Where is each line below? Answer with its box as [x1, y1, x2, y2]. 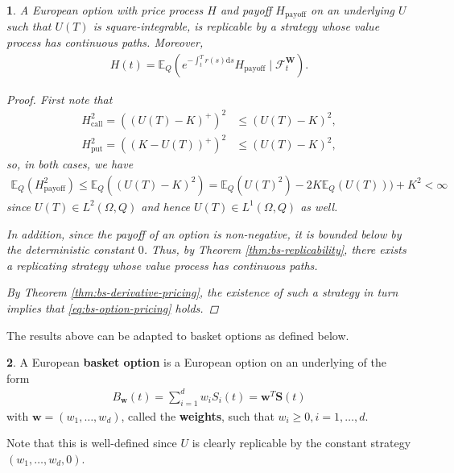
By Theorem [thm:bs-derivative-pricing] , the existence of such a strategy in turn [6, 284, 398, 301]
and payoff [220, 2, 272, 18]
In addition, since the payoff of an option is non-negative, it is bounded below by [6, 225, 402, 242]
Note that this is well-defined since [6, 434, 177, 451]
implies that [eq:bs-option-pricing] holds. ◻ [6, 299, 219, 316]
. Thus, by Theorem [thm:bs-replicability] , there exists [143, 241, 407, 258]
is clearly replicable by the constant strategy [192, 434, 411, 451]
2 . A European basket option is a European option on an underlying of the [6, 354, 386, 371]
